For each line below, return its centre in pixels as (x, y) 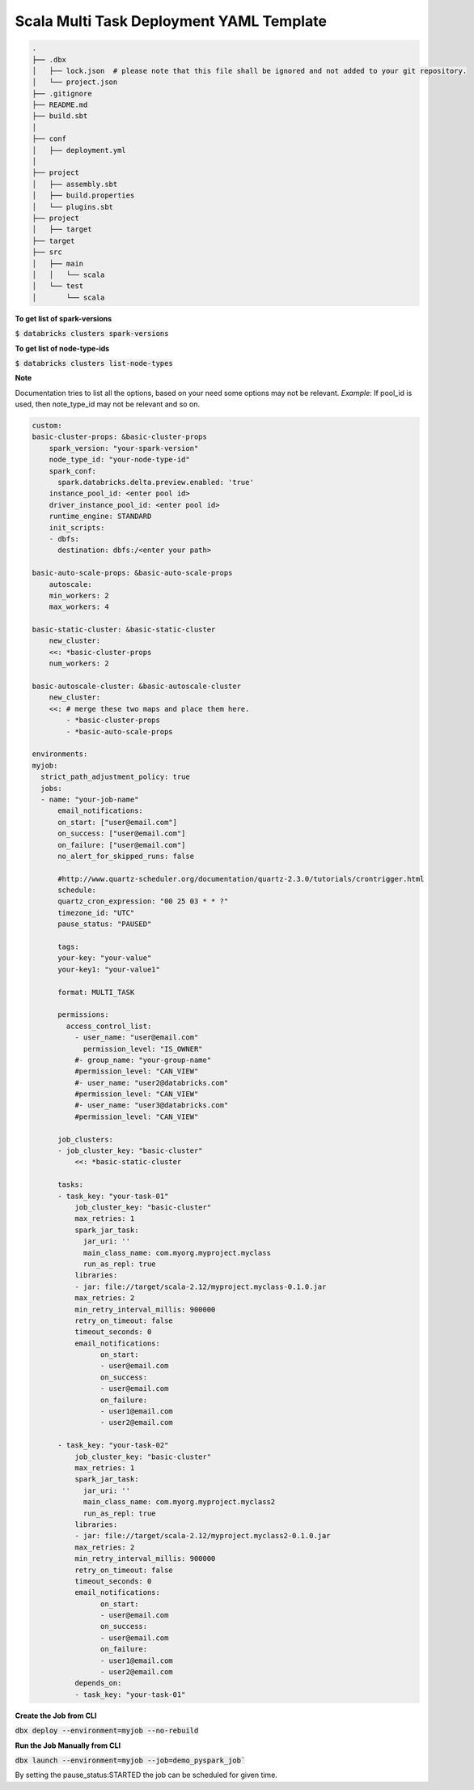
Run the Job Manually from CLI (68, 1745)
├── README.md (60, 105)
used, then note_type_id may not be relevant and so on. (108, 404)
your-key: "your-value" (105, 958)
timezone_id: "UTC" (96, 912)
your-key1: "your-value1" (109, 969)
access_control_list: (109, 1026)
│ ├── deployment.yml (79, 150)
